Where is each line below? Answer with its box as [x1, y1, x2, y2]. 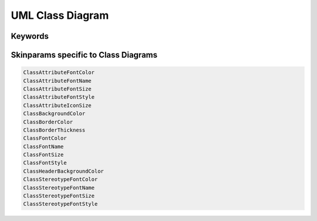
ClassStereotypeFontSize [23, 193, 95, 199]
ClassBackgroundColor [23, 110, 86, 117]
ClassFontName [23, 143, 64, 150]
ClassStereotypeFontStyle [23, 200, 98, 207]
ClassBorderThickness [23, 126, 86, 133]
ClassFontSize [23, 152, 64, 158]
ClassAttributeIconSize [23, 102, 92, 109]
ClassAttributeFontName [23, 77, 92, 84]
